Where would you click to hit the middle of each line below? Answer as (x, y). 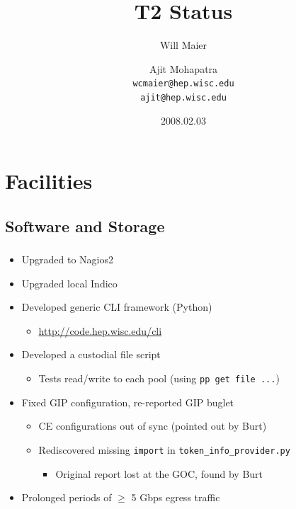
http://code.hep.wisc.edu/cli (100, 330)
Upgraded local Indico (69, 283)
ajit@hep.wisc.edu (183, 97)
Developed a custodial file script (91, 354)
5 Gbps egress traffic (176, 497)
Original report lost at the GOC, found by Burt (159, 473)
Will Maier (183, 45)
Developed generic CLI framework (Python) (117, 307)
